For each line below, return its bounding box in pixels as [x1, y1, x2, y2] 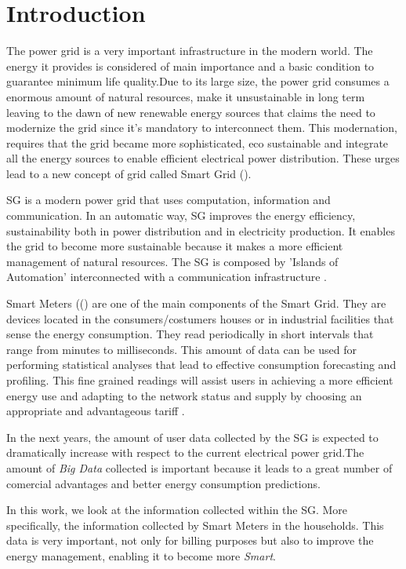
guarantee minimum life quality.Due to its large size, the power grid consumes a [6, 73, 390, 89]
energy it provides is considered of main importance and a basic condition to [6, 57, 375, 74]
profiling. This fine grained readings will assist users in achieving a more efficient [6, 372, 393, 388]
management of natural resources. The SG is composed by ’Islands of [6, 253, 339, 269]
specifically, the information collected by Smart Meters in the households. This [6, 516, 384, 533]
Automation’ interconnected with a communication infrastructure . [6, 268, 327, 285]
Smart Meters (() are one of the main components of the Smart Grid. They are [6, 295, 386, 312]
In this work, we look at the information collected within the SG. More [6, 502, 348, 518]
